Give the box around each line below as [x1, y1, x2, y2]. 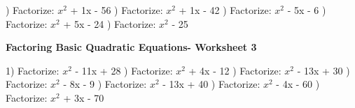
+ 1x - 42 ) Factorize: [179, 3, 272, 17]
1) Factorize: [6, 63, 60, 77]
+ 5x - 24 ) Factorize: [63, 16, 156, 31]
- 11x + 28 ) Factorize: [75, 63, 173, 77]
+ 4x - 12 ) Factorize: [188, 63, 281, 77]
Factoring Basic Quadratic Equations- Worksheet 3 [6, 40, 257, 54]
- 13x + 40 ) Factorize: [162, 77, 260, 91]
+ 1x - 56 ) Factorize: [70, 3, 163, 17]
